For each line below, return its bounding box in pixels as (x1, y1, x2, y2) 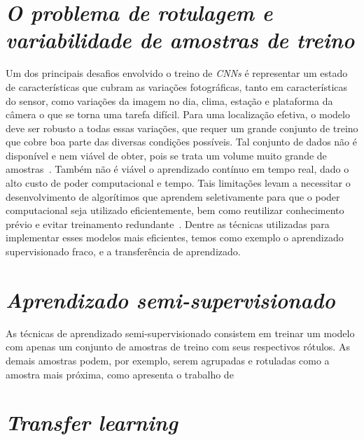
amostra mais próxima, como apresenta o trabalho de (6, 367, 234, 381)
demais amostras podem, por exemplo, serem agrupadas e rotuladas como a (6, 353, 330, 367)
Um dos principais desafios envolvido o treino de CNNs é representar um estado (6, 66, 348, 80)
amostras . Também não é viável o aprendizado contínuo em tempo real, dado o (6, 162, 349, 176)
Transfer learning (6, 408, 178, 437)
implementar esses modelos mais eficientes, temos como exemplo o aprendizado (6, 230, 344, 245)
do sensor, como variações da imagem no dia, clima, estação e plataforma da (6, 93, 333, 108)
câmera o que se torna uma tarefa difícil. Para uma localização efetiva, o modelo (6, 107, 350, 122)
